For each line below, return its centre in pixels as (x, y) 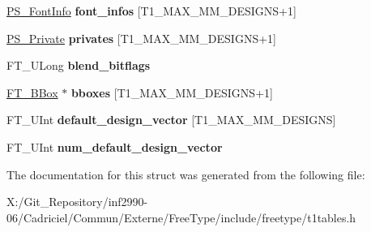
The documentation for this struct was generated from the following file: (186, 174)
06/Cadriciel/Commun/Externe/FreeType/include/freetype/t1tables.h (181, 217)
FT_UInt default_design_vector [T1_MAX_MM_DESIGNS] (171, 120)
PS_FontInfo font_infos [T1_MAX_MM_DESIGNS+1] (151, 11)
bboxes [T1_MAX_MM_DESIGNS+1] (172, 92)
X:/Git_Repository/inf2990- (77, 202)
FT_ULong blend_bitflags (79, 65)
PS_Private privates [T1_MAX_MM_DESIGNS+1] (141, 38)
